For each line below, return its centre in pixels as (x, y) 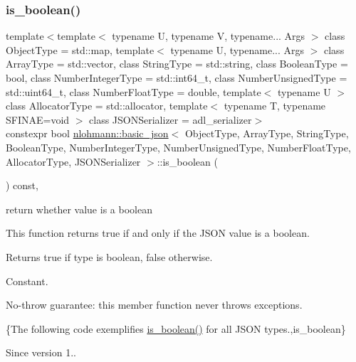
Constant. (27, 281)
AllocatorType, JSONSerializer (73, 161)
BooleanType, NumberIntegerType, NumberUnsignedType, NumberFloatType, (178, 147)
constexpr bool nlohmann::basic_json (87, 133)
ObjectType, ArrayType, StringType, (267, 133)
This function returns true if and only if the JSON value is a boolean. (158, 233)
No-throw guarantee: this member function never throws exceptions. (154, 305)
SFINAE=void (38, 119)
